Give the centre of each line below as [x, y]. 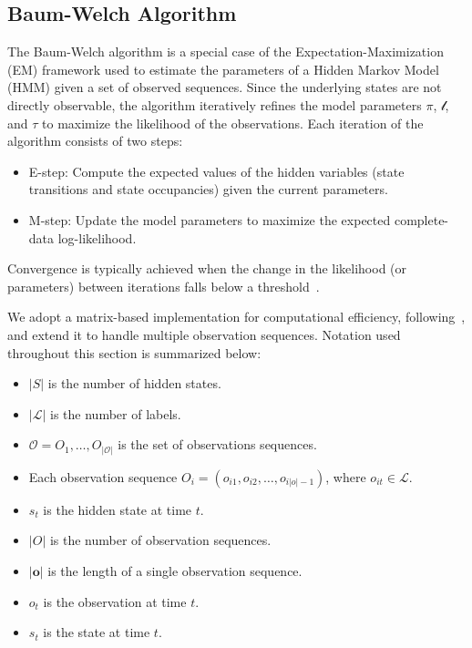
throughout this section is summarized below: [134, 352]
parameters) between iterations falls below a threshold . [164, 286]
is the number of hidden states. [134, 383]
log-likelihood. [97, 237]
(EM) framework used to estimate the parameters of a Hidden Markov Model [223, 69]
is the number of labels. [116, 413]
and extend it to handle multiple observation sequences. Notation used [204, 334]
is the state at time [97, 632]
